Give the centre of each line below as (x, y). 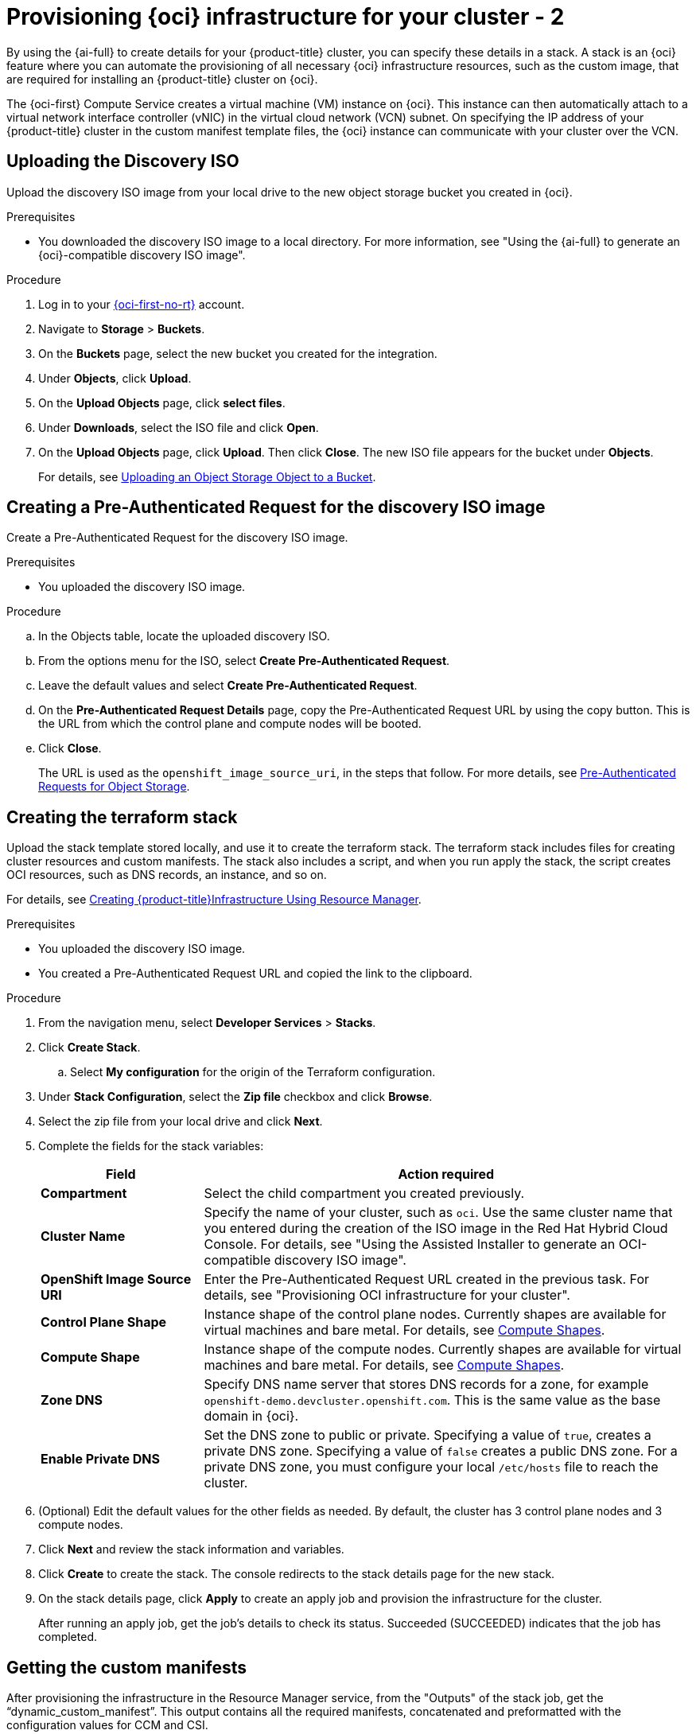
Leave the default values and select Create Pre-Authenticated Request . (228, 686)
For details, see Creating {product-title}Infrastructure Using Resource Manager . (214, 900)
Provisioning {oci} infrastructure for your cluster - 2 (286, 17)
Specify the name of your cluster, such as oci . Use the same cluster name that (438, 1213)
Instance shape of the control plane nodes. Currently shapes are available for (435, 1314)
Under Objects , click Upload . (115, 378)
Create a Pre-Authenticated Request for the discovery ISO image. (177, 538)
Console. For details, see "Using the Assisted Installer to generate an (410, 1244)
